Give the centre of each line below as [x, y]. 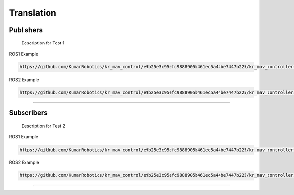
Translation [33, 13]
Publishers [26, 30]
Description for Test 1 [43, 43]
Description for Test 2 [43, 126]
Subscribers [28, 113]
